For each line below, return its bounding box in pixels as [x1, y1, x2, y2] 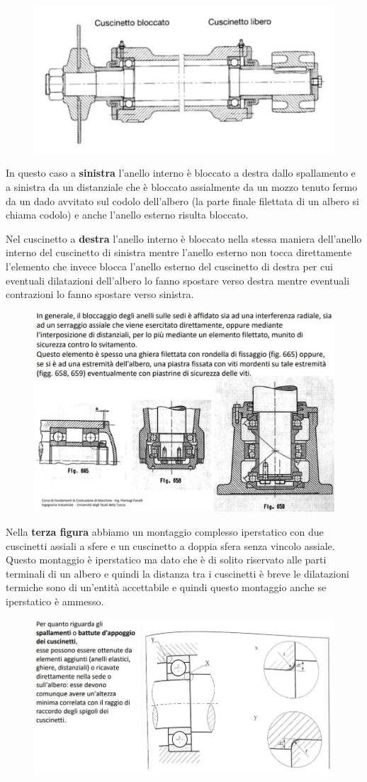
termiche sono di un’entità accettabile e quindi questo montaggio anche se [6, 580, 327, 595]
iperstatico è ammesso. [6, 593, 104, 608]
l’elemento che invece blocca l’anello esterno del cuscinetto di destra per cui [6, 259, 333, 274]
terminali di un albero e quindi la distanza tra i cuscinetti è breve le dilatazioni [6, 566, 349, 580]
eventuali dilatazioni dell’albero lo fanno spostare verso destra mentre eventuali [6, 272, 350, 287]
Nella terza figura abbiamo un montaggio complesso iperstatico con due [6, 524, 324, 539]
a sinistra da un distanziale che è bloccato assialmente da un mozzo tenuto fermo [6, 180, 358, 194]
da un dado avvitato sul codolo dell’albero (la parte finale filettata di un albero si [6, 193, 359, 208]
